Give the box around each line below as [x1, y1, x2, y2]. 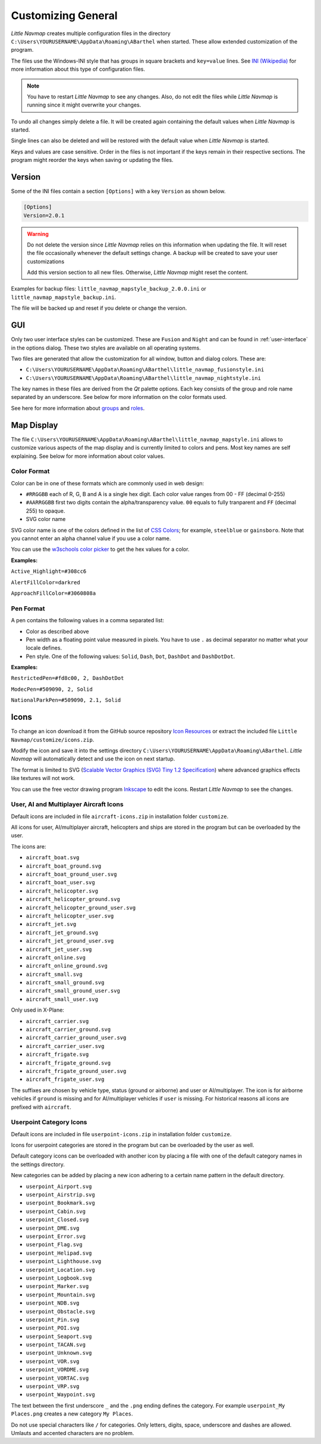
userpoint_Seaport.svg [26, 1333, 92, 1340]
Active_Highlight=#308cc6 [11, 568, 87, 575]
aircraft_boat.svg [26, 854, 80, 861]
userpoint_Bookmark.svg [26, 1200, 95, 1206]
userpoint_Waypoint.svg [26, 1391, 95, 1398]
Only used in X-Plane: [11, 1006, 65, 1013]
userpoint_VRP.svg [26, 1383, 80, 1390]
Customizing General [11, 9, 118, 22]
